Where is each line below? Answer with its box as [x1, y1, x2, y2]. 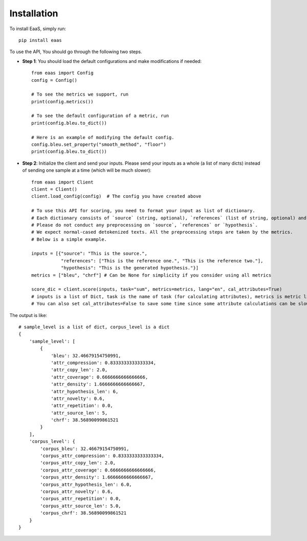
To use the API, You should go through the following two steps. [9, 49, 142, 55]
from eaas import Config [31, 70, 94, 76]
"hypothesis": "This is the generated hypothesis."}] [60, 265, 199, 271]
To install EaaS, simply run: [9, 26, 67, 32]
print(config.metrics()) [31, 99, 94, 104]
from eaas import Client [31, 179, 94, 185]
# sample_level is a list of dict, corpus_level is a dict [18, 324, 170, 330]
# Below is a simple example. [31, 236, 107, 242]
